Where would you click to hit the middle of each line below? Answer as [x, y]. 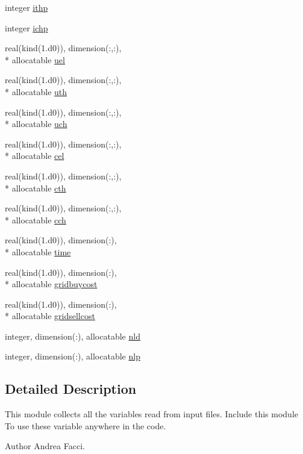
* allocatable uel [35, 59]
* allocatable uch [36, 124]
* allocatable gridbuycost [51, 284]
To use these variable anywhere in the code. [86, 425]
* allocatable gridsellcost [50, 316]
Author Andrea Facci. [45, 446]
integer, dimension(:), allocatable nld [73, 336]
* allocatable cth [36, 188]
